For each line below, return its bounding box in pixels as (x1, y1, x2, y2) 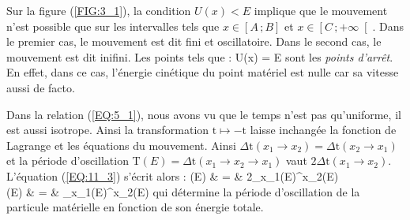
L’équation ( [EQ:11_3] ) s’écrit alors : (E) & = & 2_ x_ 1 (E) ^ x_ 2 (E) (6, 167, 339, 184)
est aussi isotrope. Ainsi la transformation (6, 121, 209, 138)
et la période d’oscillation (6, 152, 129, 169)
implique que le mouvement (254, 2, 388, 18)
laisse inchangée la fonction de (250, 121, 397, 138)
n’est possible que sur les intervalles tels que (6, 17, 220, 34)
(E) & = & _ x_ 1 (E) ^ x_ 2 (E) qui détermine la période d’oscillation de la (6, 183, 360, 199)
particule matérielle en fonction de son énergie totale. (6, 199, 264, 215)
